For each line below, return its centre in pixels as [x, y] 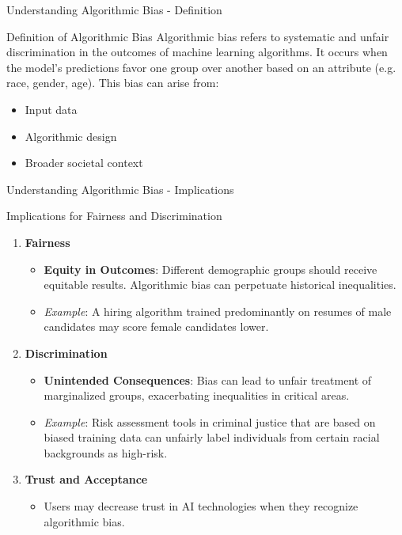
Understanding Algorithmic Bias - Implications [120, 189]
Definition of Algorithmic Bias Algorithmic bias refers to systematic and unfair [198, 36]
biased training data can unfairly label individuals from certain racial [212, 437]
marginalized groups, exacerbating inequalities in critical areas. [197, 395]
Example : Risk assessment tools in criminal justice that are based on [210, 421]
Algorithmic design [71, 136]
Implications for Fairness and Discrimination [114, 216]
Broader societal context [84, 163]
